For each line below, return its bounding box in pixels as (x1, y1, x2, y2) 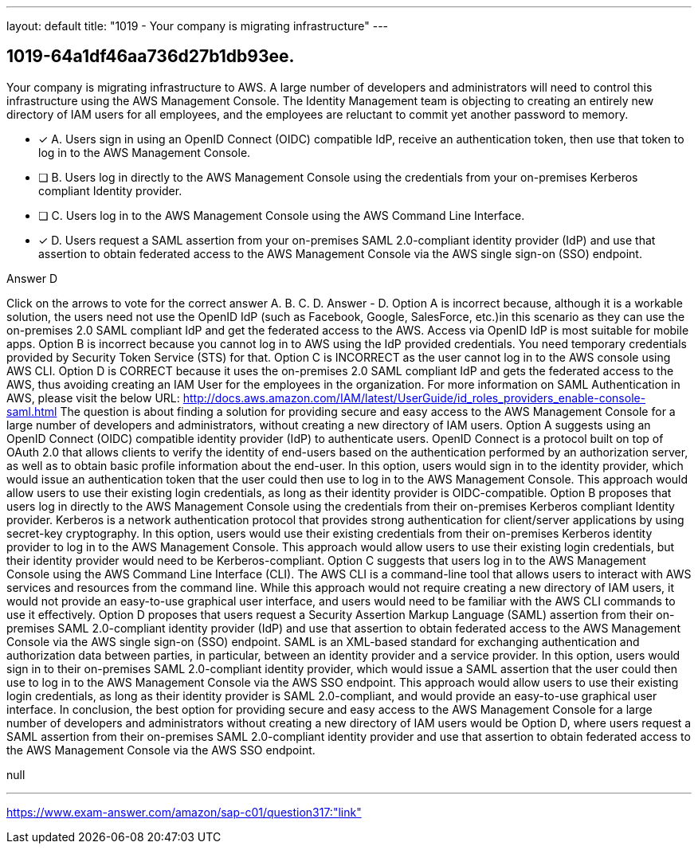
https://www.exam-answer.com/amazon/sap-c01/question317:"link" (6, 805, 362, 819)
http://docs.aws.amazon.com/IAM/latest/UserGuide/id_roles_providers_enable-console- (182, 390, 646, 405)
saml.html (6, 404, 57, 418)
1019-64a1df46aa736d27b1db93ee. (6, 46, 295, 67)
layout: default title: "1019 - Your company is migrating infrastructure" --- (6, 19, 389, 33)
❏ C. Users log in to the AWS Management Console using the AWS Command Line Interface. (38, 208, 525, 222)
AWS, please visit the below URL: (6, 390, 180, 405)
